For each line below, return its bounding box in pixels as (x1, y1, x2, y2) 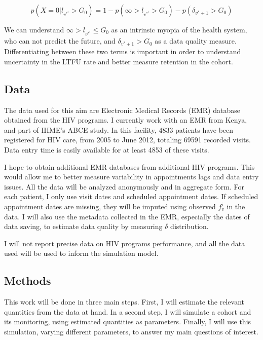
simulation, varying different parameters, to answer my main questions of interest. (4, 326, 258, 336)
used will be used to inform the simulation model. (4, 248, 159, 258)
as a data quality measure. (155, 35, 237, 46)
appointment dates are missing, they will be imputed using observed (4, 201, 216, 212)
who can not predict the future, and (4, 35, 116, 46)
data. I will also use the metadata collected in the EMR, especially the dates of (4, 211, 250, 221)
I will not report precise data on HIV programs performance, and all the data (4, 238, 245, 248)
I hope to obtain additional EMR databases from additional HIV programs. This (4, 161, 255, 172)
